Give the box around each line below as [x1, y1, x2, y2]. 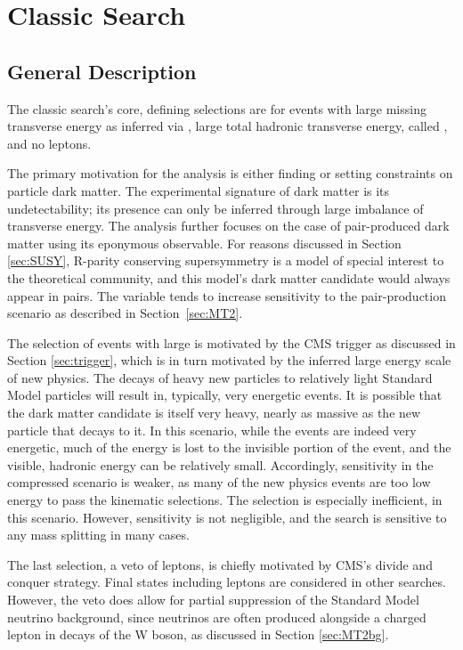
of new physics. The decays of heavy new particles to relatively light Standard [7, 368, 433, 386]
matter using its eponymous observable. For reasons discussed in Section [7, 233, 402, 252]
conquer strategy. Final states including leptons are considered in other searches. [7, 573, 446, 591]
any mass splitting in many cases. [7, 525, 190, 544]
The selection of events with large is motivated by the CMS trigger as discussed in [7, 333, 456, 352]
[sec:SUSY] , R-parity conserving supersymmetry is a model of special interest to [7, 251, 444, 270]
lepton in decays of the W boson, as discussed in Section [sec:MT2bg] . [7, 625, 389, 644]
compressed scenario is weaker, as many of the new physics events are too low [7, 473, 431, 492]
